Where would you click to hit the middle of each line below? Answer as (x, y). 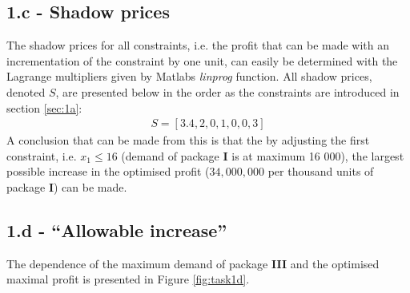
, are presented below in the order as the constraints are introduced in (227, 91)
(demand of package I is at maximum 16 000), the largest (263, 155)
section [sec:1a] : (44, 107)
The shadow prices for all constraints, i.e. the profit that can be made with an (198, 45)
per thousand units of (321, 171)
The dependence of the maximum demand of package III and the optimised (193, 263)
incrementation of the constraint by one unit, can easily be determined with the (202, 60)
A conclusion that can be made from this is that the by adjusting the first (188, 140)
